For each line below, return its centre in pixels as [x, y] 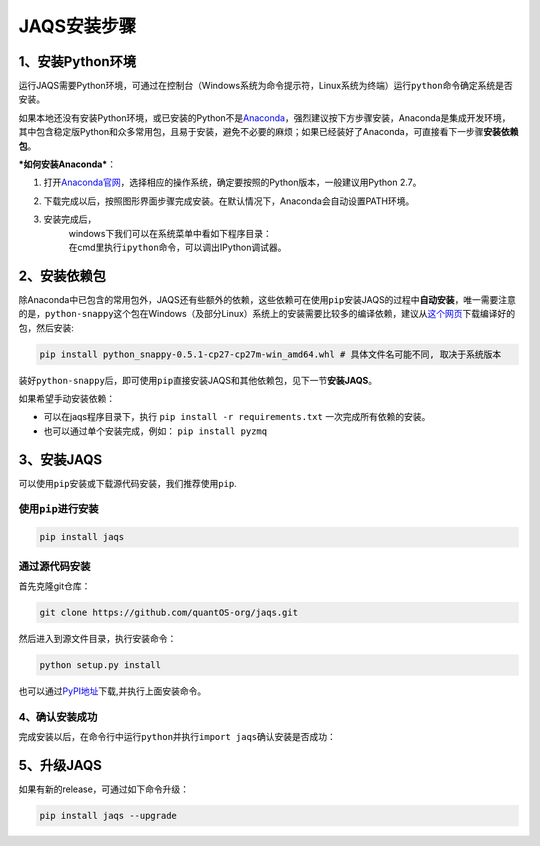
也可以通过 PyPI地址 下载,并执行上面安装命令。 [112, 691]
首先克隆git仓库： [54, 586]
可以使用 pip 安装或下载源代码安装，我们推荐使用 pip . [127, 483]
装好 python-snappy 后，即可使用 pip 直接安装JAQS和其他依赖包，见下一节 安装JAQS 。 [198, 380]
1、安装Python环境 [77, 61]
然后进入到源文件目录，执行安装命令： [97, 638]
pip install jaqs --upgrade [108, 815]
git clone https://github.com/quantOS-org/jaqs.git [169, 612]
